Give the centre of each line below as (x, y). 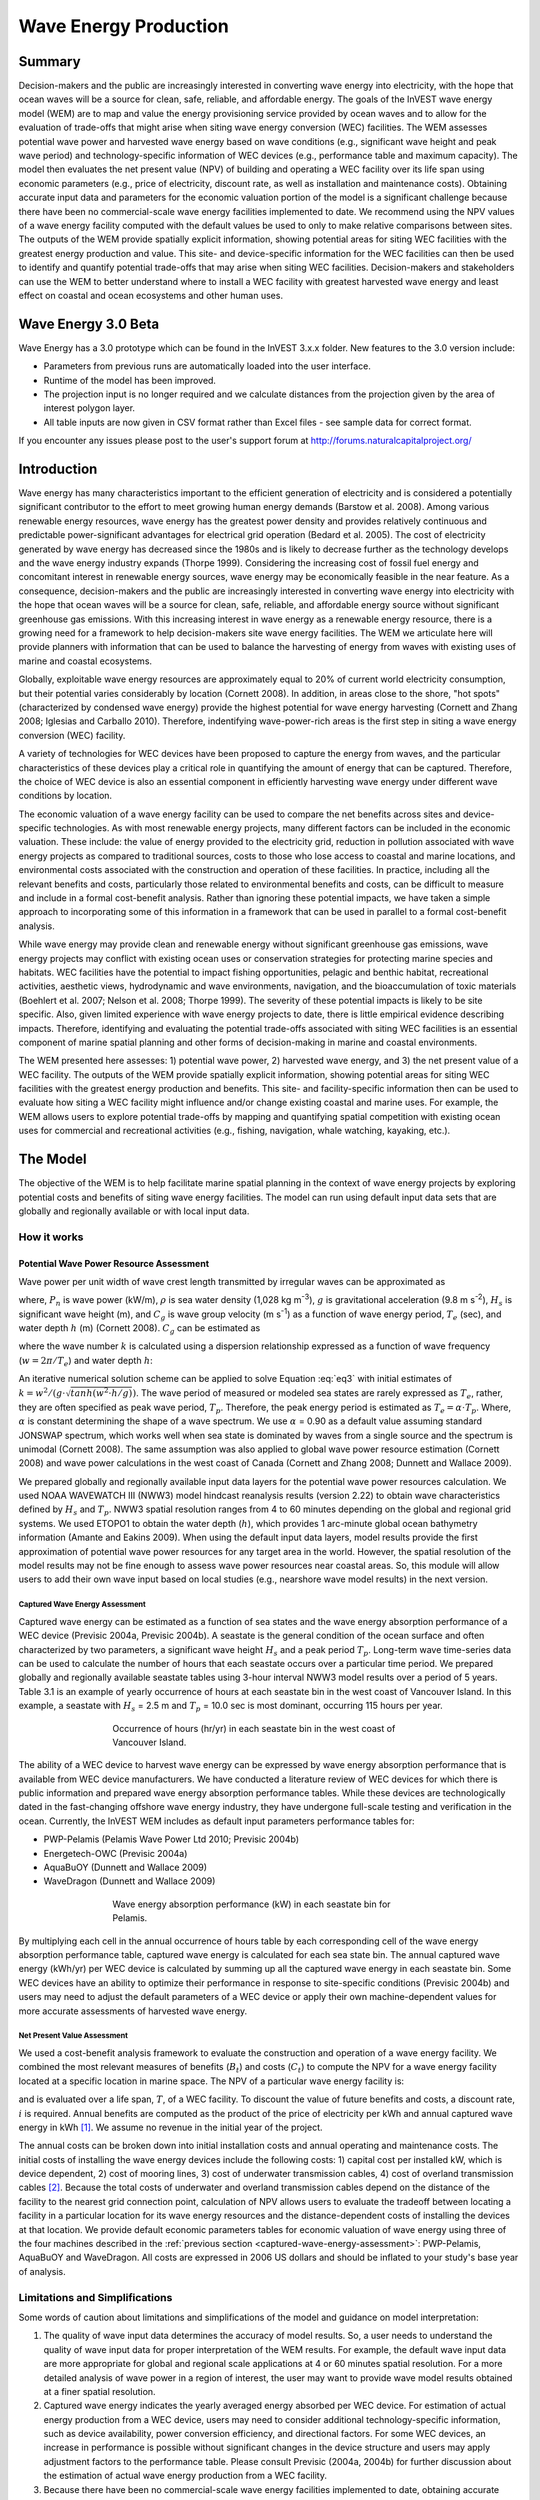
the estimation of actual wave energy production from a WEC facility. (185, 2476)
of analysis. (42, 2271)
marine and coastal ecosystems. (85, 661)
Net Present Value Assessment (73, 2036)
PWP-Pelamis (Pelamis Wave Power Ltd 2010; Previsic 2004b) (171, 1839)
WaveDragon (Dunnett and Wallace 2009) (129, 1881)
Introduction (58, 468)
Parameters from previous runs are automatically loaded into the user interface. (207, 366)
